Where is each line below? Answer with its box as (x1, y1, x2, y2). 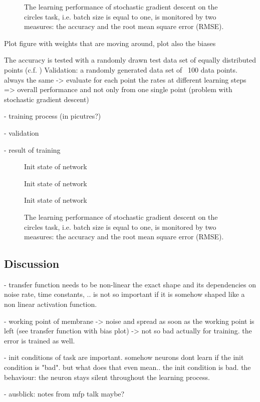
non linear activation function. (4, 299, 97, 309)
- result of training (4, 144, 61, 155)
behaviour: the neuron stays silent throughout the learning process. (4, 371, 210, 382)
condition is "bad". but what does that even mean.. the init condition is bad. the (4, 362, 251, 372)
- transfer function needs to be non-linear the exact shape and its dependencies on (4, 279, 256, 289)
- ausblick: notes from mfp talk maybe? (4, 388, 125, 399)
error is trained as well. (4, 335, 75, 345)
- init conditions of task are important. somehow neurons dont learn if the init (4, 352, 244, 362)
